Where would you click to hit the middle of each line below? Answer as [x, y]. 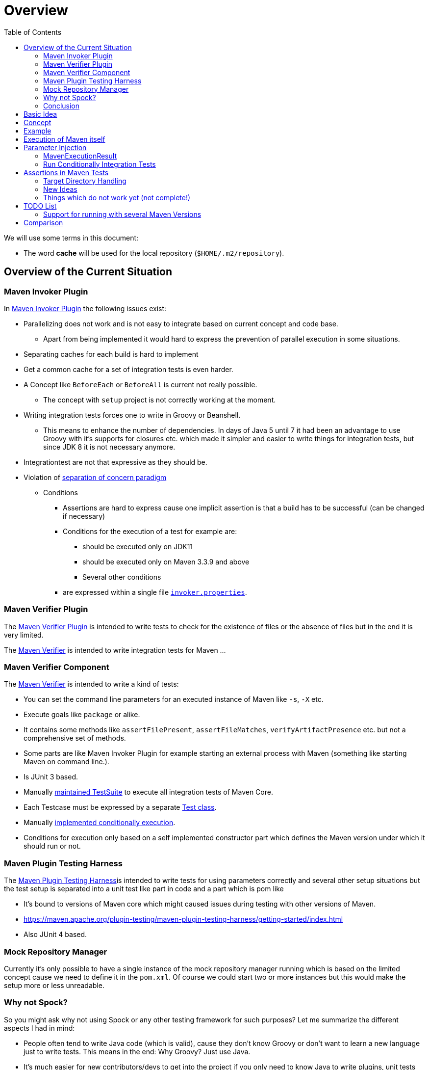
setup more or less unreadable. [54, 985]
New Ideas [60, 189]
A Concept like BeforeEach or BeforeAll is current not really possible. [140, 384]
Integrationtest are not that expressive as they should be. [115, 462]
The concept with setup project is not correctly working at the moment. [160, 400]
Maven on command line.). [66, 762]
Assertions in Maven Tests [66, 172]
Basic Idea [40, 114]
